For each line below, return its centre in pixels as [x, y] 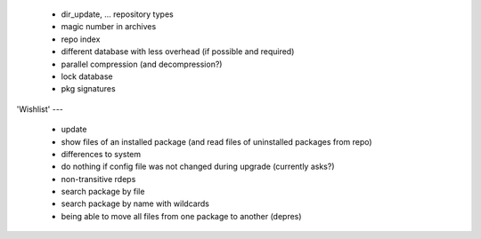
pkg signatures [88, 89]
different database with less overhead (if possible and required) [178, 52]
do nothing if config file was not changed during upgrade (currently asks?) [198, 167]
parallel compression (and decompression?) [142, 64]
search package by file [103, 192]
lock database [87, 76]
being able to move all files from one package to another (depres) [181, 216]
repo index [81, 39]
